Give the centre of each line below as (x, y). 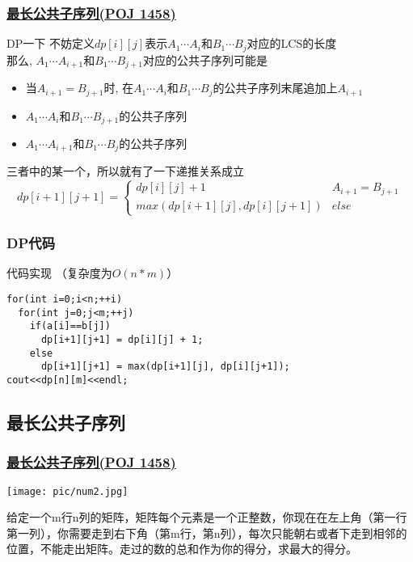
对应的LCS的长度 (292, 43)
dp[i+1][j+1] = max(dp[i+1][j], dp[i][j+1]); (165, 367)
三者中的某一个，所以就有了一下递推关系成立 (125, 171)
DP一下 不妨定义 (51, 43)
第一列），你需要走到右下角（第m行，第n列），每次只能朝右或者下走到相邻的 (207, 532)
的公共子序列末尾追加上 (275, 88)
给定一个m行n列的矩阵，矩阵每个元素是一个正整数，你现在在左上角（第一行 (207, 517)
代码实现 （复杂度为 (59, 273)
